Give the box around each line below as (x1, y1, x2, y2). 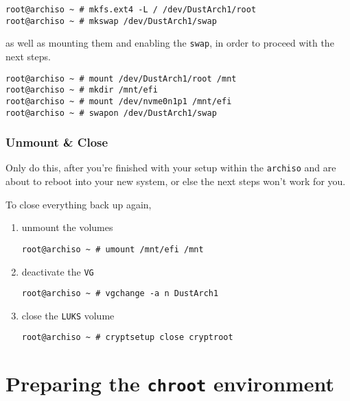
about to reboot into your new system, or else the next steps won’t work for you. (5, 174, 346, 189)
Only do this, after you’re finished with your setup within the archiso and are (5, 160, 336, 175)
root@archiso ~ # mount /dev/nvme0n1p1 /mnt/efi (5, 96, 232, 106)
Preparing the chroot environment (5, 369, 335, 398)
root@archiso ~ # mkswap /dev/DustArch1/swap (5, 16, 217, 26)
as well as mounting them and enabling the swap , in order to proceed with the (5, 36, 334, 50)
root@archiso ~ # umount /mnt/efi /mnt (21, 244, 204, 254)
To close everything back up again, (5, 197, 152, 211)
